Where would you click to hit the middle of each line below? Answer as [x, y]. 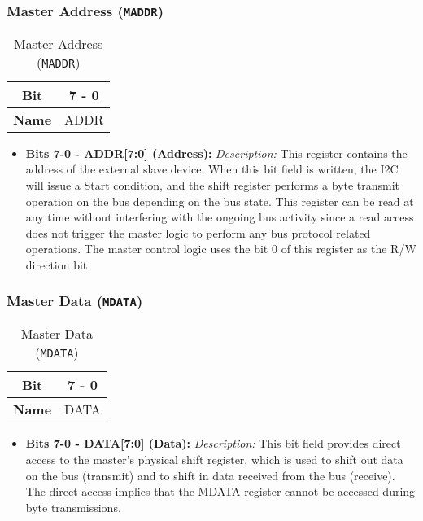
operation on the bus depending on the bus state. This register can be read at [220, 201]
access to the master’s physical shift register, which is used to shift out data [214, 459]
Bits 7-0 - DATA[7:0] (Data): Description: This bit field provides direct [213, 443]
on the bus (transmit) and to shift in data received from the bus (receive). [210, 475]
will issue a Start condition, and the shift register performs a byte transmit [213, 184]
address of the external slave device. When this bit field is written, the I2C [212, 169]
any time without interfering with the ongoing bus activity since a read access [220, 217]
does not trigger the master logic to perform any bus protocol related [198, 232]
